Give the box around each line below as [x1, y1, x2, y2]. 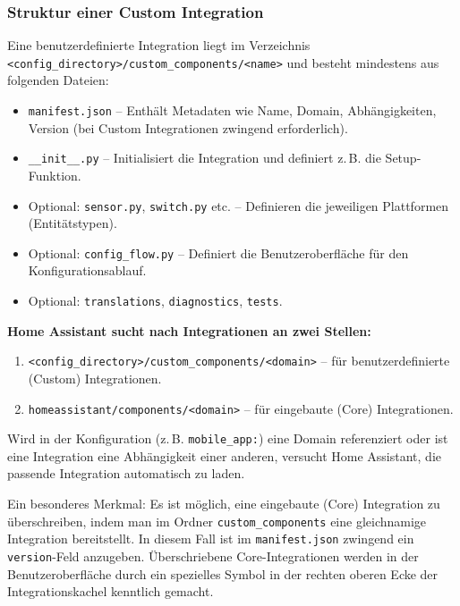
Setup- [385, 148, 422, 167]
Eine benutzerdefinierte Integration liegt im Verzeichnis [7, 36, 311, 55]
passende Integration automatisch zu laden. [7, 464, 245, 483]
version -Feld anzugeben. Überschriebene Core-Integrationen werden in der [7, 546, 419, 565]
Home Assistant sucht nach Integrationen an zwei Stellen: [7, 321, 371, 340]
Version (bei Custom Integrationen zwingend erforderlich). [28, 118, 348, 137]
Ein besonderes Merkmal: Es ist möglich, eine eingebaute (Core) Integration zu [7, 494, 440, 513]
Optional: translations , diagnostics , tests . [28, 291, 283, 310]
